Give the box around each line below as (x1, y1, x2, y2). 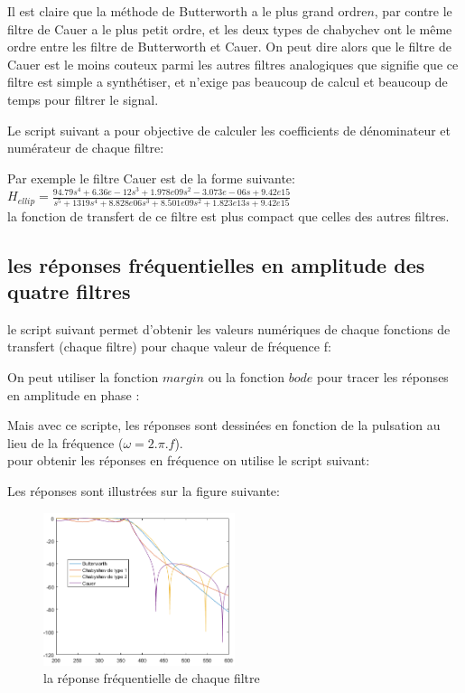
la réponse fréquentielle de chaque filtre (43, 669, 260, 688)
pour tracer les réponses (317, 368, 449, 387)
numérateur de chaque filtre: (7, 138, 164, 157)
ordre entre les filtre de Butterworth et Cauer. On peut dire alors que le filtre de (7, 37, 451, 56)
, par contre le (374, 2, 452, 20)
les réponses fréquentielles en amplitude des (7, 250, 425, 278)
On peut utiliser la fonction (7, 368, 159, 387)
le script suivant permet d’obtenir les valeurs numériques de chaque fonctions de (7, 319, 451, 338)
